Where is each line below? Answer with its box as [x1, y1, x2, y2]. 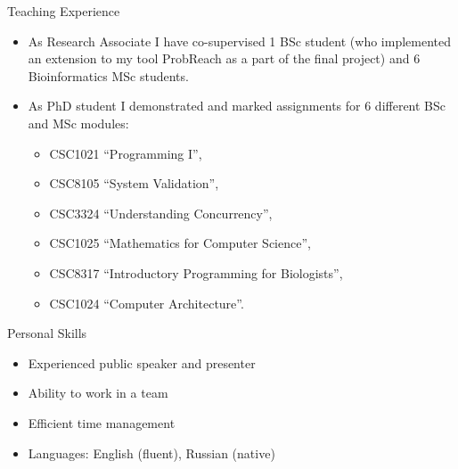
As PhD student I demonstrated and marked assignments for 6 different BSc [28, 96, 446, 115]
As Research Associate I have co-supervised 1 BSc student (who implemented [28, 31, 451, 50]
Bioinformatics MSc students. [28, 66, 189, 85]
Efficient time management [28, 413, 176, 432]
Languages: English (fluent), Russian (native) [28, 443, 275, 462]
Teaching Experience [7, 2, 120, 20]
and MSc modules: [28, 113, 129, 132]
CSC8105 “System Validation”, [49, 174, 219, 193]
